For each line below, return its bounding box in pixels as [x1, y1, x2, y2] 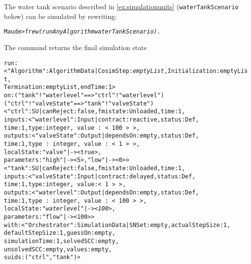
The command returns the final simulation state [4, 42, 147, 52]
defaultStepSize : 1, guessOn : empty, [4, 229, 116, 237]
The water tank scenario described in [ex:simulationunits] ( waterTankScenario [4, 1, 239, 11]
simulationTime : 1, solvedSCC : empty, [4, 237, 119, 245]
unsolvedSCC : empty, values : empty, [4, 246, 112, 253]
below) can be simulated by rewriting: [4, 11, 117, 21]
